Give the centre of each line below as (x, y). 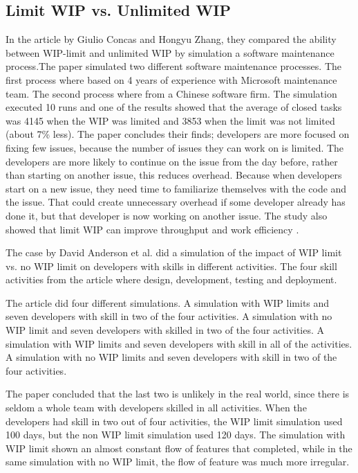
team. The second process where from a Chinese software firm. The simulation (171, 93)
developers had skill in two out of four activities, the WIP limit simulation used (174, 421)
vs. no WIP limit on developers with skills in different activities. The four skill (171, 266)
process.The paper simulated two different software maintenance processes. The (173, 66)
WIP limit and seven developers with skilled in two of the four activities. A (165, 330)
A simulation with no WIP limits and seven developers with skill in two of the (171, 357)
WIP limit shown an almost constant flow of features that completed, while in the (179, 448)
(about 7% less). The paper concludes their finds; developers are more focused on (178, 134)
